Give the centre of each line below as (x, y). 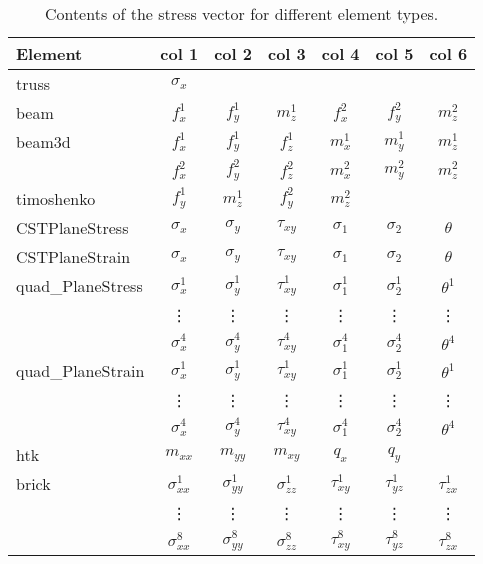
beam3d (43, 141)
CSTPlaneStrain (73, 256)
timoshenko (56, 198)
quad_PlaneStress (79, 285)
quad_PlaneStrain (80, 370)
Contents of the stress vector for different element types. (241, 13)
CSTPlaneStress (72, 227)
